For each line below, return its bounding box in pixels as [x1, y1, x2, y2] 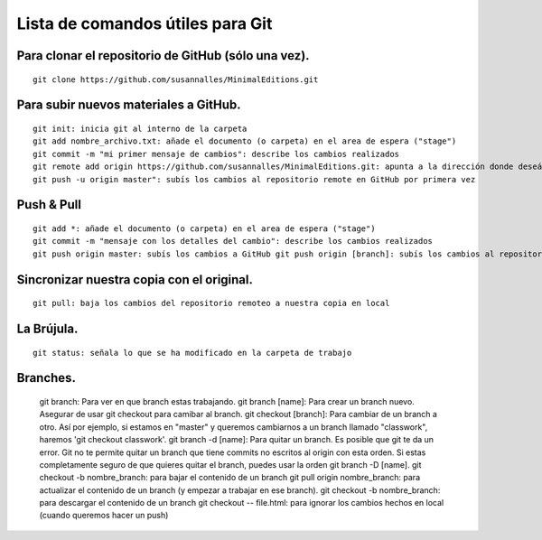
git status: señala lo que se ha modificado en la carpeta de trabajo [33, 348, 352, 358]
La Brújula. [16, 321, 79, 336]
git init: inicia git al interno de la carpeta [33, 123, 248, 134]
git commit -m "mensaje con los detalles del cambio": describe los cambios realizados [33, 236, 434, 247]
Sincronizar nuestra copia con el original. [16, 272, 253, 287]
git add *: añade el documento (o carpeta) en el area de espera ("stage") [33, 223, 376, 234]
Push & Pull [16, 197, 81, 212]
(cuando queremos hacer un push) [39, 510, 169, 521]
